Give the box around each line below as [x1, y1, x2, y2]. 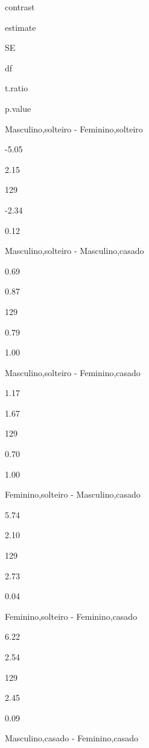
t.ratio [5, 82, 28, 94]
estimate [5, 21, 36, 33]
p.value [5, 102, 31, 114]
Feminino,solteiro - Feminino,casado [5, 610, 138, 622]
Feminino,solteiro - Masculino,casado [5, 488, 141, 501]
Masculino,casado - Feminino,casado [5, 732, 138, 744]
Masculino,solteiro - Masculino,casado [5, 244, 144, 257]
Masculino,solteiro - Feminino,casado [5, 366, 141, 379]
